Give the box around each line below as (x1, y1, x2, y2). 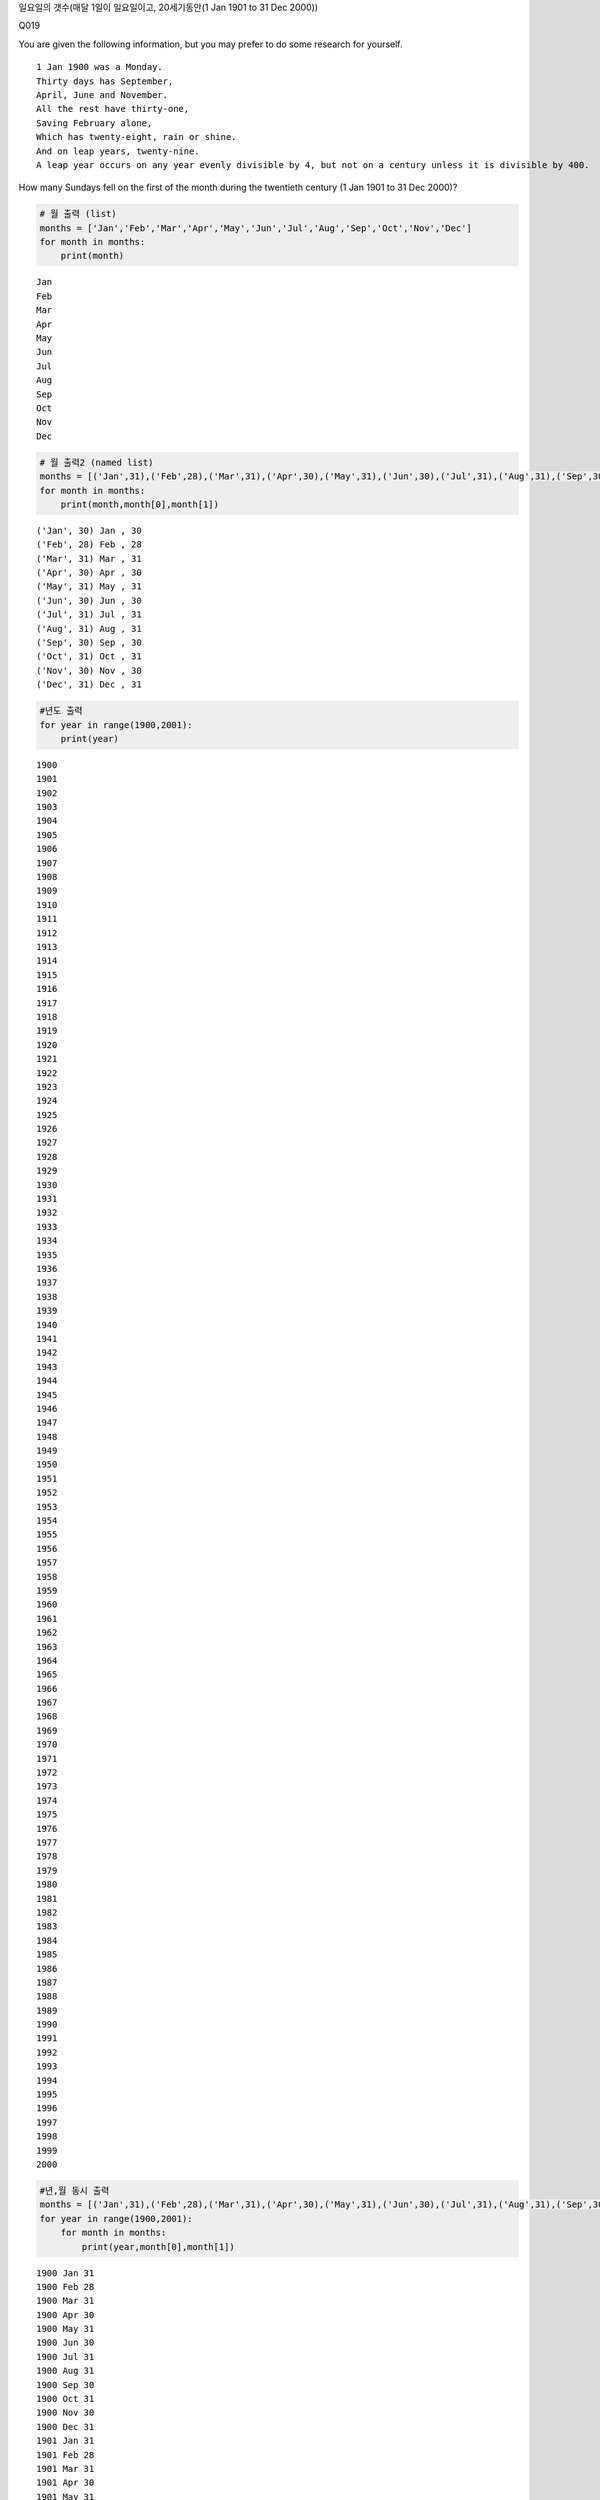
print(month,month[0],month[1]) (60, 498, 220, 510)
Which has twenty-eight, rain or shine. (36, 131, 237, 143)
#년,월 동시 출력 (39, 2185, 110, 2196)
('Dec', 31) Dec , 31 (36, 679, 142, 690)
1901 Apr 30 (36, 2477, 95, 2489)
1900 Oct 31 (36, 2393, 95, 2405)
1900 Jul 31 (36, 2351, 95, 2362)
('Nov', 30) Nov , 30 (36, 665, 142, 676)
